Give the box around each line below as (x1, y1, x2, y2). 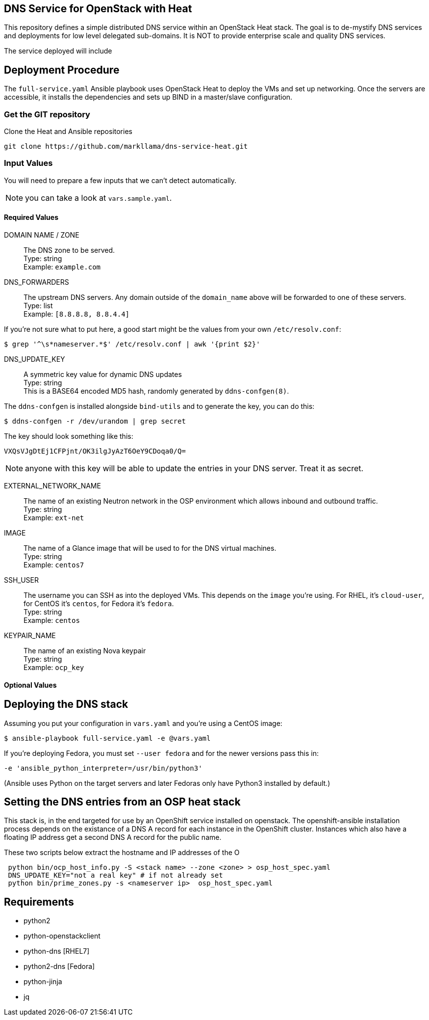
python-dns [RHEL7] (24, 947, 90, 956)
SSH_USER (4, 575, 39, 584)
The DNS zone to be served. (24, 245, 115, 254)
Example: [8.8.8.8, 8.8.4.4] (24, 309, 129, 318)
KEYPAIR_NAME (4, 631, 56, 640)
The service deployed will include (4, 47, 112, 55)
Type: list (24, 301, 53, 310)
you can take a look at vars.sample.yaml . (25, 192, 172, 203)
